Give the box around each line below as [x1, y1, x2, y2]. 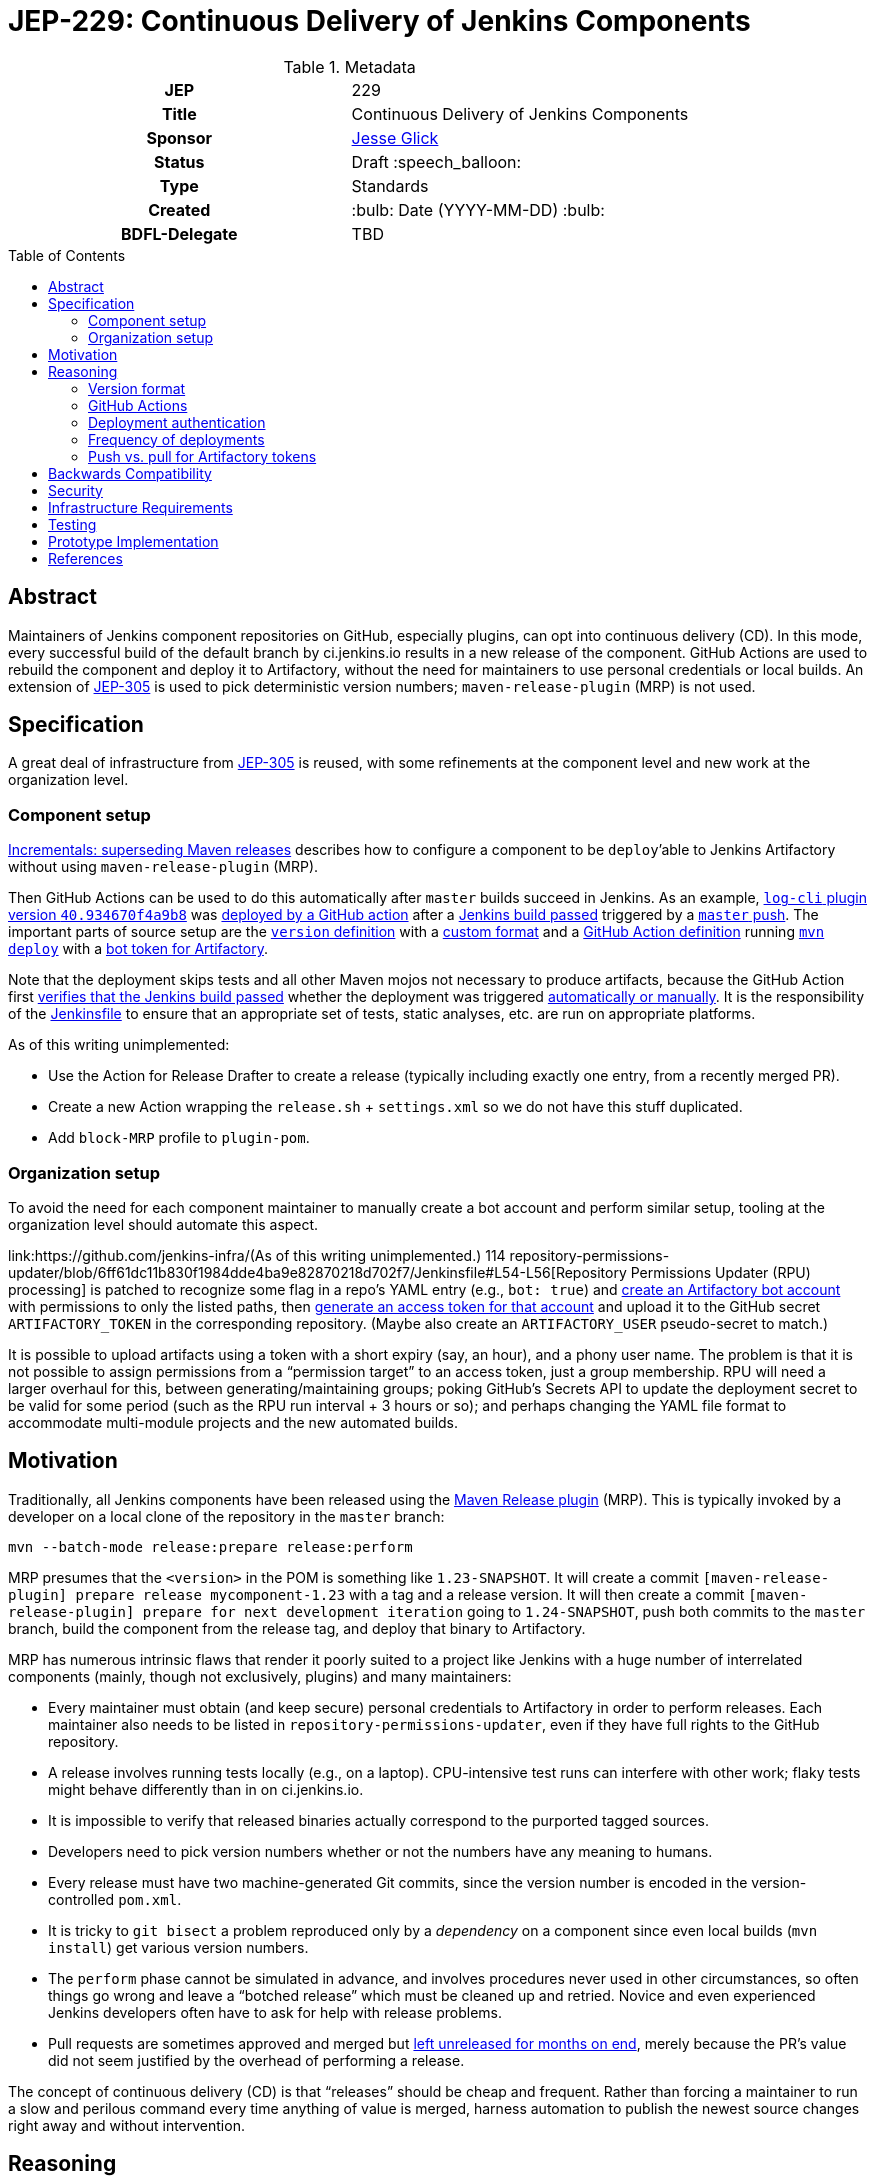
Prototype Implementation [48, 532, 219, 550]
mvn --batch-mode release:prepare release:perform [8, 1538, 413, 1555]
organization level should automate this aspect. [8, 1215, 319, 1233]
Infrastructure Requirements [48, 498, 233, 516]
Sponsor [146, 127, 213, 148]
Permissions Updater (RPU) [630, 1263, 811, 1281]
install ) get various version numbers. [48, 1938, 309, 1956]
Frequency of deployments [88, 430, 265, 448]
